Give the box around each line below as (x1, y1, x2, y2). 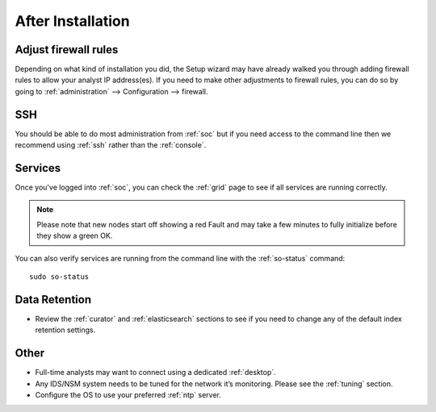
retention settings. (35, 325, 96, 335)
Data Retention (15, 293, 92, 306)
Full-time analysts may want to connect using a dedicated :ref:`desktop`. (35, 368, 276, 377)
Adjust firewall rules (15, 43, 119, 56)
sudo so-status (29, 273, 90, 281)
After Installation (15, 12, 130, 30)
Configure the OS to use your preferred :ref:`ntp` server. (35, 389, 222, 399)
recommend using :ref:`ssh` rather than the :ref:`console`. (15, 140, 207, 150)
